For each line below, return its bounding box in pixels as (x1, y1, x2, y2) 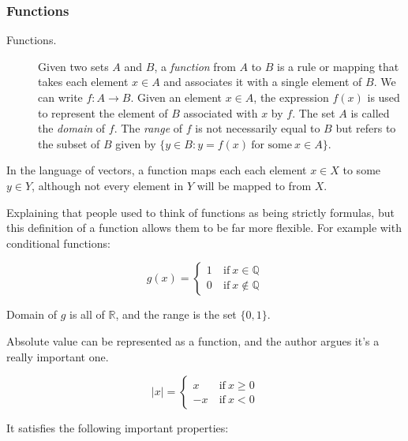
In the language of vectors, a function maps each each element (6, 162, 307, 178)
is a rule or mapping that (277, 58, 399, 74)
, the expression (253, 89, 329, 105)
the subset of (38, 135, 100, 151)
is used (367, 89, 400, 105)
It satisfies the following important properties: (6, 420, 229, 436)
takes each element (38, 73, 129, 90)
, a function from (154, 58, 236, 74)
